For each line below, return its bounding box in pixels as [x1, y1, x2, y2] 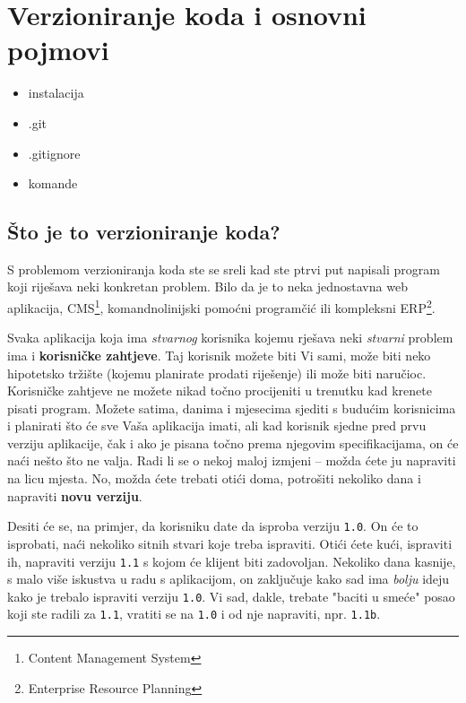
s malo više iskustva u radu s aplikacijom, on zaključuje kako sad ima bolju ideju [7, 569, 450, 588]
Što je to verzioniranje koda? [7, 218, 280, 246]
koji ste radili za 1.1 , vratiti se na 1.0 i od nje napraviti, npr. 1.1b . [7, 604, 381, 623]
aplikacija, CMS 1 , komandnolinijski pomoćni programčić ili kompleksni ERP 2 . [7, 296, 436, 317]
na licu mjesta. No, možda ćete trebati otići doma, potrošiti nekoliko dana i [7, 469, 421, 488]
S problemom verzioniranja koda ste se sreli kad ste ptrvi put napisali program [7, 259, 440, 278]
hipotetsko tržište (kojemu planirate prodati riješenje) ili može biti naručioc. [7, 363, 427, 382]
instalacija [28, 83, 84, 102]
